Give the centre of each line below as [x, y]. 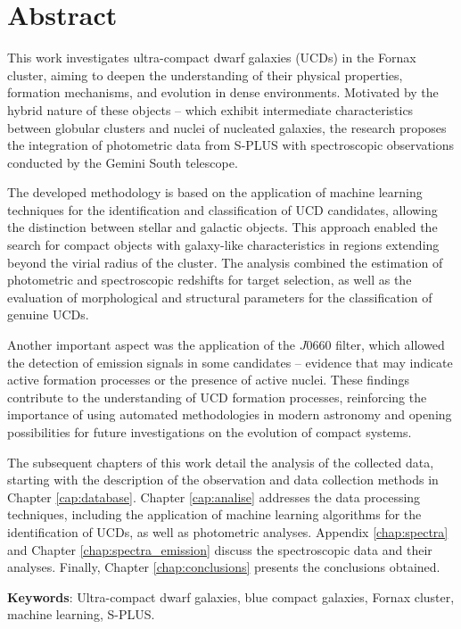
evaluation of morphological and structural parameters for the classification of [220, 297]
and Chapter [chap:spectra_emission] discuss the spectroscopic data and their [220, 549]
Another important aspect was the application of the [152, 345]
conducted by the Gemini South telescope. [123, 162]
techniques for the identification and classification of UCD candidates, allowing [222, 209]
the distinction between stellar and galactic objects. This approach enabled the [222, 227]
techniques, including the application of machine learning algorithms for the [214, 514]
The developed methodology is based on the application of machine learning [215, 192]
